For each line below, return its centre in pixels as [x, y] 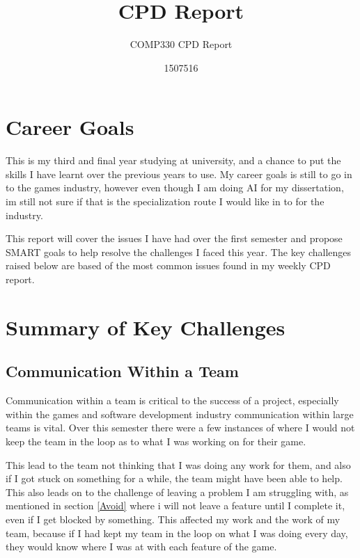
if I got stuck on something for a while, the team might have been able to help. [174, 478]
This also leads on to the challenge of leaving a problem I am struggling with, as [177, 492]
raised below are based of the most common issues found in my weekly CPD [168, 265]
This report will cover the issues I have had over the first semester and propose [174, 238]
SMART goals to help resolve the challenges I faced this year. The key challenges [179, 252]
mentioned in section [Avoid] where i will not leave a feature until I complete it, [175, 505]
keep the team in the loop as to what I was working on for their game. [156, 441]
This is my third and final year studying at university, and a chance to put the [173, 160]
